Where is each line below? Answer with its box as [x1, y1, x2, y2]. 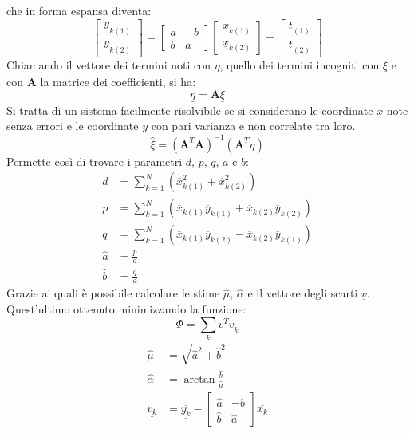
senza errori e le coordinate [6, 117, 139, 134]
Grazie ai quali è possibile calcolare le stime [6, 285, 220, 301]
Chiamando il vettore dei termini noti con [6, 56, 211, 73]
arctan [183, 373, 215, 385]
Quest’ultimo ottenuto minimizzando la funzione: [6, 301, 246, 317]
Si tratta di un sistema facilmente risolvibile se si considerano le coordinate [6, 101, 373, 118]
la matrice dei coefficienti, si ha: [40, 73, 196, 90]
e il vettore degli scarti [247, 285, 358, 301]
